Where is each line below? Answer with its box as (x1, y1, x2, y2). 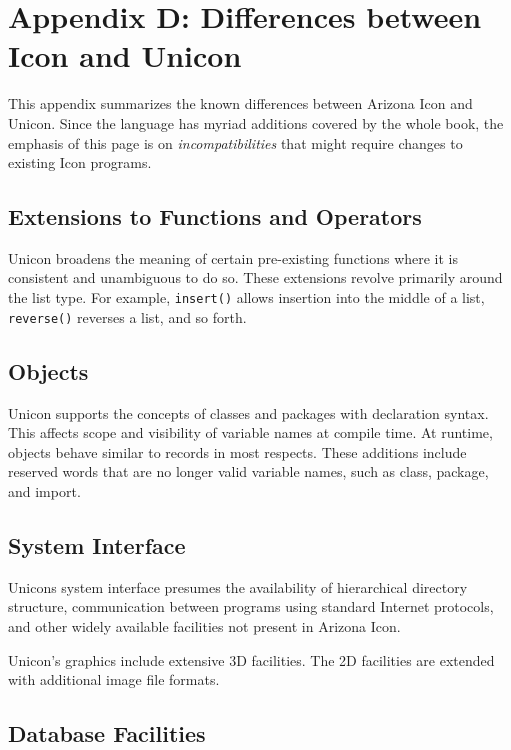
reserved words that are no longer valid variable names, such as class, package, (8, 461, 489, 482)
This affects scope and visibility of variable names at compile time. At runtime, (8, 422, 493, 443)
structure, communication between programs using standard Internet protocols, (8, 596, 494, 617)
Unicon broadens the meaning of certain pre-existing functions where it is (8, 247, 459, 268)
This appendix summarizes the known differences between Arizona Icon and (8, 93, 473, 114)
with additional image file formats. (8, 669, 220, 690)
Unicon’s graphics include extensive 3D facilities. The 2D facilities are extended (8, 649, 495, 670)
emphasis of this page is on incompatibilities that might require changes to (8, 132, 463, 153)
